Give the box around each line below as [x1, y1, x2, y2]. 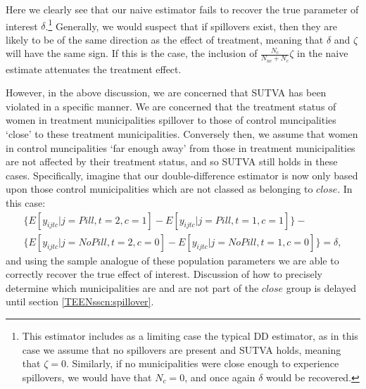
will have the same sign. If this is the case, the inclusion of [6, 46, 258, 60]
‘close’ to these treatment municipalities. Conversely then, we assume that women [6, 127, 358, 141]
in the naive [297, 46, 348, 60]
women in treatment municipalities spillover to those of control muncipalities [6, 113, 336, 127]
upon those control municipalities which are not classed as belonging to [6, 181, 313, 196]
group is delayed [286, 280, 356, 295]
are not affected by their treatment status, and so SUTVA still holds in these [6, 154, 338, 169]
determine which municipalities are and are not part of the [6, 280, 259, 295]
